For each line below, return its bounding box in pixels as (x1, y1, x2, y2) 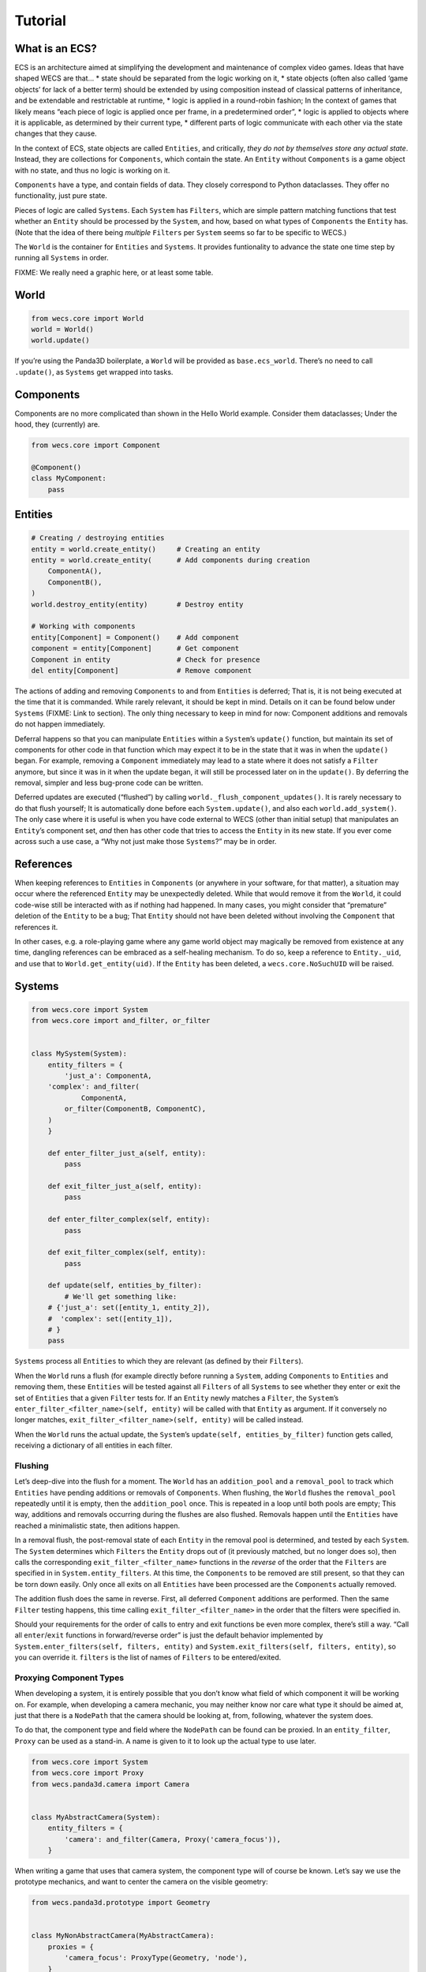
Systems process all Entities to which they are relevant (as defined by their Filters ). (14, 1357, 304, 1366)
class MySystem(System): (31, 1049, 128, 1059)
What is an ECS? (14, 42, 98, 55)
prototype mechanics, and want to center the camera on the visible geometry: (14, 1877, 268, 1887)
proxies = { (47, 1942, 95, 1951)
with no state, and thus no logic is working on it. (14, 166, 170, 175)
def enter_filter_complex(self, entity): (47, 1215, 211, 1224)
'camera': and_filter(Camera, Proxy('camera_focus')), (64, 1835, 282, 1843)
